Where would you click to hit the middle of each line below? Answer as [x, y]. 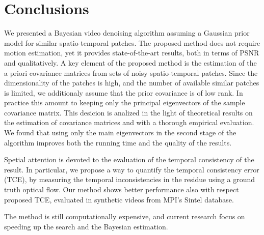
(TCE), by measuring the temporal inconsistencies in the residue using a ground [129, 179]
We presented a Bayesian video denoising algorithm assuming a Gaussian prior [127, 33]
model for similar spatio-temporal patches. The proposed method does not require [132, 42]
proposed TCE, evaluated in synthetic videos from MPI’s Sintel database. [119, 199]
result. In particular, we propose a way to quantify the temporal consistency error [132, 169]
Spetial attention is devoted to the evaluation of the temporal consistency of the [129, 159]
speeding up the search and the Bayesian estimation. [86, 226]
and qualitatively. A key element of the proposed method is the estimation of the [130, 62]
